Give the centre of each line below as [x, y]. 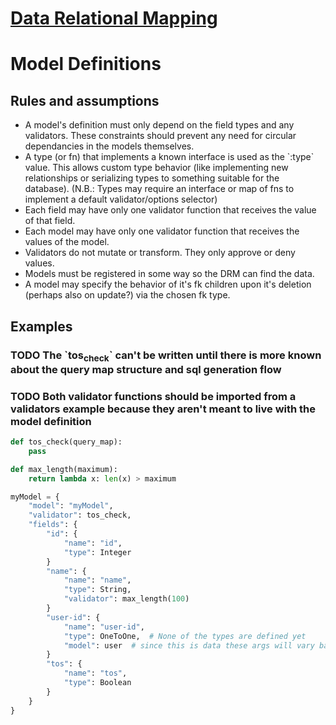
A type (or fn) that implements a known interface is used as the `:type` [169, 157]
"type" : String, [97, 590]
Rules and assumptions [85, 100]
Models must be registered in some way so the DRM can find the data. [169, 274]
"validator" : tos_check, [80, 515]
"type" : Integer [97, 552]
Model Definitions [86, 64]
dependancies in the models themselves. [109, 146]
